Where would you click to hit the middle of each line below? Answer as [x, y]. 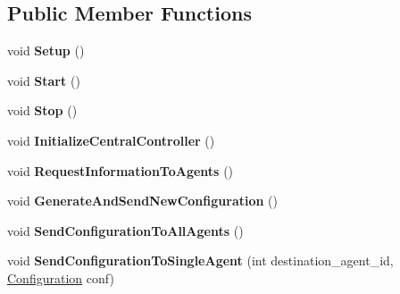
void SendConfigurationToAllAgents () [125, 230]
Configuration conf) [61, 277]
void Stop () [42, 110]
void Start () [44, 80]
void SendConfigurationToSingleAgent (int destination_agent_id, [200, 260]
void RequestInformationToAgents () [121, 170]
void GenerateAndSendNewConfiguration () [143, 201]
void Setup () [46, 50]
